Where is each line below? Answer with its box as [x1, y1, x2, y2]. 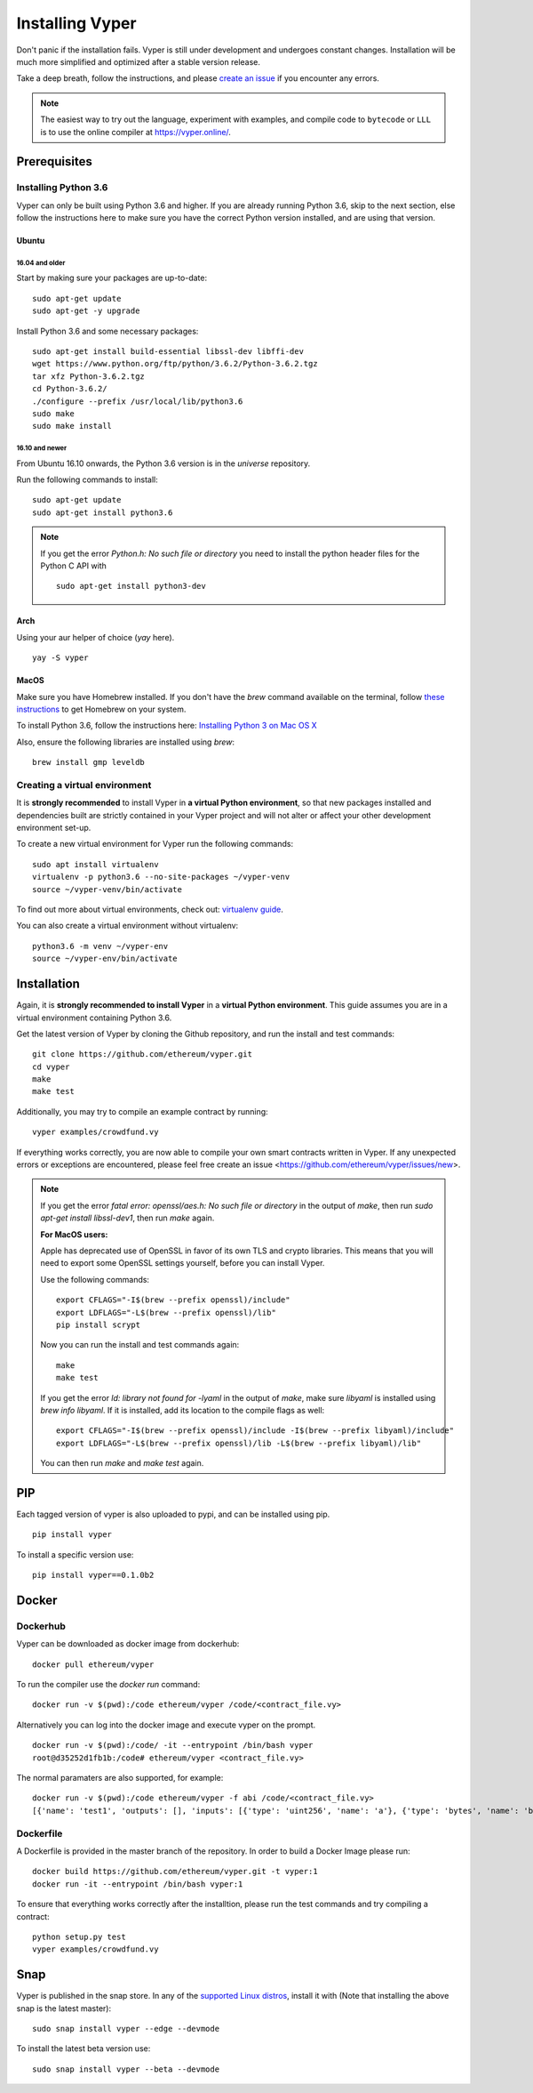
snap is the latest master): [16, 2002, 112, 2014]
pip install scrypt [56, 1319, 141, 1330]
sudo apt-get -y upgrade [32, 306, 140, 316]
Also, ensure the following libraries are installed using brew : [16, 737, 235, 747]
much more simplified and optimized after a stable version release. [16, 56, 261, 67]
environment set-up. [16, 823, 91, 833]
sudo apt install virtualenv [32, 859, 159, 869]
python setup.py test [32, 1931, 126, 1942]
